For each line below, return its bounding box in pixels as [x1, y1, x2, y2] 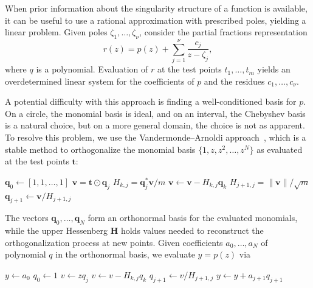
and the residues [204, 74, 265, 87]
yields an [257, 63, 291, 76]
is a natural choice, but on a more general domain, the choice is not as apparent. [5, 119, 305, 132]
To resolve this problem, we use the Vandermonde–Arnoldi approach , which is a [5, 131, 306, 144]
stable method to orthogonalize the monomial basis [5, 142, 196, 155]
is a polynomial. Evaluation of [36, 63, 148, 76]
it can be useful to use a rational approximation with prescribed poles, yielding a [5, 13, 306, 26]
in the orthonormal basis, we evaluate [55, 248, 195, 261]
